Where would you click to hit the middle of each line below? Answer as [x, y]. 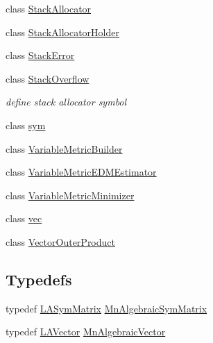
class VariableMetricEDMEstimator [81, 172]
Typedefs [39, 279]
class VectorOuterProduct [60, 241]
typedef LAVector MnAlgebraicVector [86, 332]
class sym [26, 125]
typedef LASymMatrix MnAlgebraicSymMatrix [106, 308]
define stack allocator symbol [66, 102]
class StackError [40, 55]
